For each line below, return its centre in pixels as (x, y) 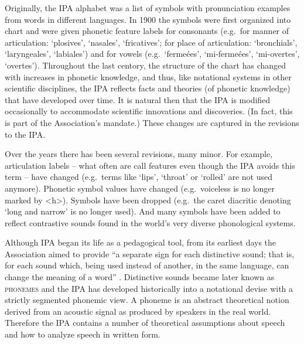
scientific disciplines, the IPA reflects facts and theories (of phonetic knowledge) (148, 88)
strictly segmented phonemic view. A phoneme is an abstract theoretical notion (147, 300)
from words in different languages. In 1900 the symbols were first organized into (148, 19)
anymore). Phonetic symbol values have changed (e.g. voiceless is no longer (140, 188)
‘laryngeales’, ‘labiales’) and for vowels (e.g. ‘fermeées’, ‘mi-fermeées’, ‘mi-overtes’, (152, 54)
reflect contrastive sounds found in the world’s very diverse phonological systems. (150, 222)
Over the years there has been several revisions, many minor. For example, (139, 154)
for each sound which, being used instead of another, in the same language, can (147, 265)
